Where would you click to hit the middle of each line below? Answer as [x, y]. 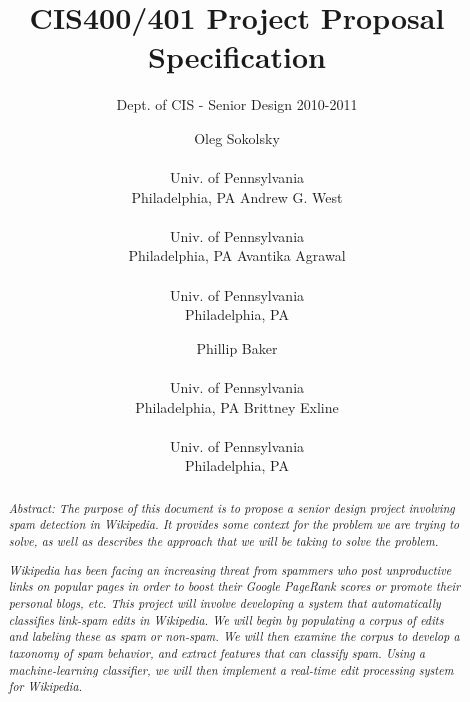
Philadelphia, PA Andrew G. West [237, 196]
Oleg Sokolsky [237, 137]
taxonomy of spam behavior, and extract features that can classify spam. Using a [217, 652]
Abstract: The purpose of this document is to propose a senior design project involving [231, 507]
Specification [237, 56]
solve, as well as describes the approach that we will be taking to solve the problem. [223, 541]
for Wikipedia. [45, 686]
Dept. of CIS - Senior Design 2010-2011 [237, 104]
